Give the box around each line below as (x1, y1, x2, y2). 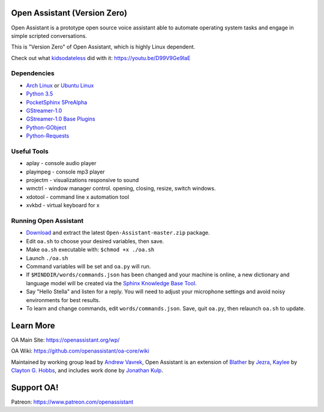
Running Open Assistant (11, 217, 84, 225)
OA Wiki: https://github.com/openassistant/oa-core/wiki (11, 347, 149, 354)
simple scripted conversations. (11, 32, 87, 39)
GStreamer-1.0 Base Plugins (26, 115, 95, 123)
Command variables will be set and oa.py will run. (26, 262, 151, 270)
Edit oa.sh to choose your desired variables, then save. (26, 237, 164, 244)
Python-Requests (26, 132, 70, 139)
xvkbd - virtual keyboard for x (26, 202, 100, 209)
